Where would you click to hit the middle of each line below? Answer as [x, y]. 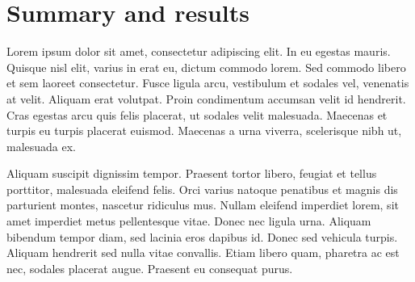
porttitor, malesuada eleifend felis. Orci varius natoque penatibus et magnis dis [202, 189]
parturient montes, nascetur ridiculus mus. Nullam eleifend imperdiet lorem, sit [203, 205]
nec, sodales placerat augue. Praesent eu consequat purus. [150, 268]
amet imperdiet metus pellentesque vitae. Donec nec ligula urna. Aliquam [189, 221]
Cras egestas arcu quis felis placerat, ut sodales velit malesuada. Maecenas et [197, 114]
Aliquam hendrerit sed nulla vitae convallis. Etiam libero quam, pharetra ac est [203, 253]
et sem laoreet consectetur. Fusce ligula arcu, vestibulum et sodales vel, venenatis [208, 83]
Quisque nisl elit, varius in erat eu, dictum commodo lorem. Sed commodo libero [206, 67]
